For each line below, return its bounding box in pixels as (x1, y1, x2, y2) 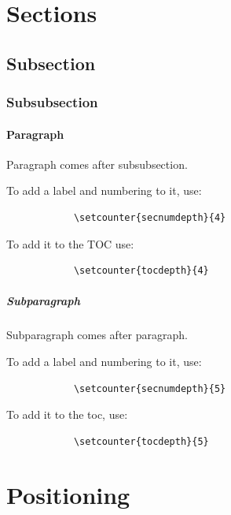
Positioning (6, 479, 130, 511)
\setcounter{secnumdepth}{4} (73, 211, 226, 223)
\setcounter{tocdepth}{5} (73, 435, 209, 447)
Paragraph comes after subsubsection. (6, 155, 188, 172)
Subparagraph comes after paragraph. (6, 327, 188, 343)
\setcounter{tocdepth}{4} (73, 265, 209, 277)
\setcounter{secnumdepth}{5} (73, 383, 226, 394)
